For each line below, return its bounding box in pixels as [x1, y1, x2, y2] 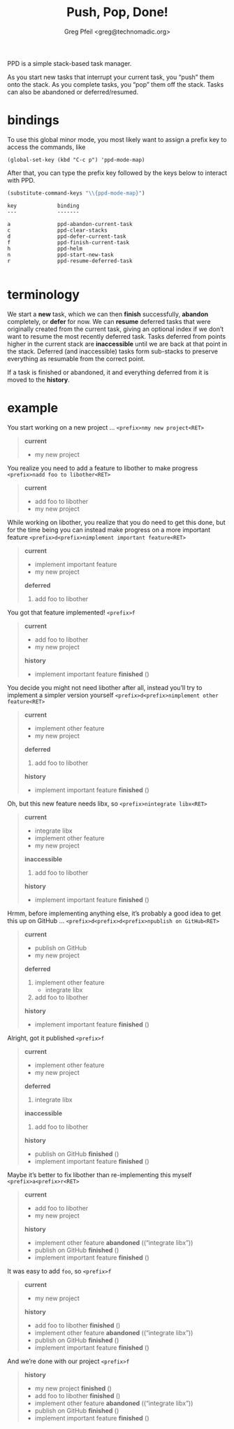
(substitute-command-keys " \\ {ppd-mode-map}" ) [7, 190, 145, 197]
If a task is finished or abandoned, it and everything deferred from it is [7, 368, 209, 376]
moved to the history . [7, 375, 70, 383]
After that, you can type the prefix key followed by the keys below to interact [7, 169, 228, 177]
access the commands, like [7, 143, 86, 151]
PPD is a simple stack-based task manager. [7, 59, 132, 67]
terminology [7, 286, 80, 302]
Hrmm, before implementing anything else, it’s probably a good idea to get [7, 909, 221, 917]
